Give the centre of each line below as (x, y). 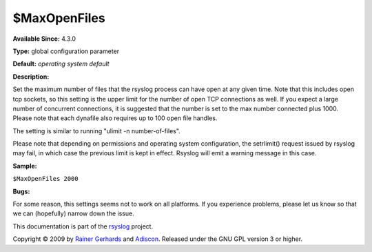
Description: (31, 77)
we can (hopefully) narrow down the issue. (73, 213)
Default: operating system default (61, 64)
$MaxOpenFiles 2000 (45, 179)
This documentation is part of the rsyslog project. (83, 226)
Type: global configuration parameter (66, 51)
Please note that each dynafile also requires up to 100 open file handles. (115, 118)
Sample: (25, 166)
